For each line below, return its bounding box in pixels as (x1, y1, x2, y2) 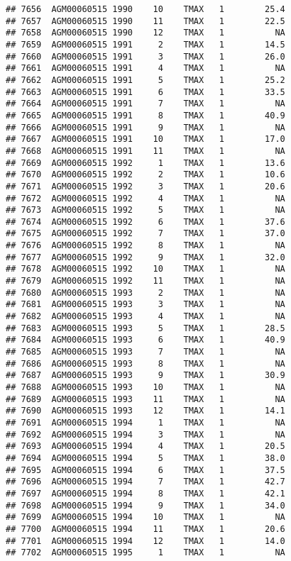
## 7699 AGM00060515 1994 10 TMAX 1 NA (6, 512, 285, 523)
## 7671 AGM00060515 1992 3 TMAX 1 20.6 (6, 181, 285, 191)
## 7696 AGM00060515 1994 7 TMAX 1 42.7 (6, 477, 285, 487)
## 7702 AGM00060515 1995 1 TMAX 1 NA (6, 548, 285, 558)
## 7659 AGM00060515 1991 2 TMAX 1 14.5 (6, 39, 285, 50)
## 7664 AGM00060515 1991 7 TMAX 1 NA (6, 99, 285, 109)
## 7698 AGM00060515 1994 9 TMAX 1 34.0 (6, 500, 285, 511)
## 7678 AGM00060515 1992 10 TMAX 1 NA (6, 264, 285, 274)
